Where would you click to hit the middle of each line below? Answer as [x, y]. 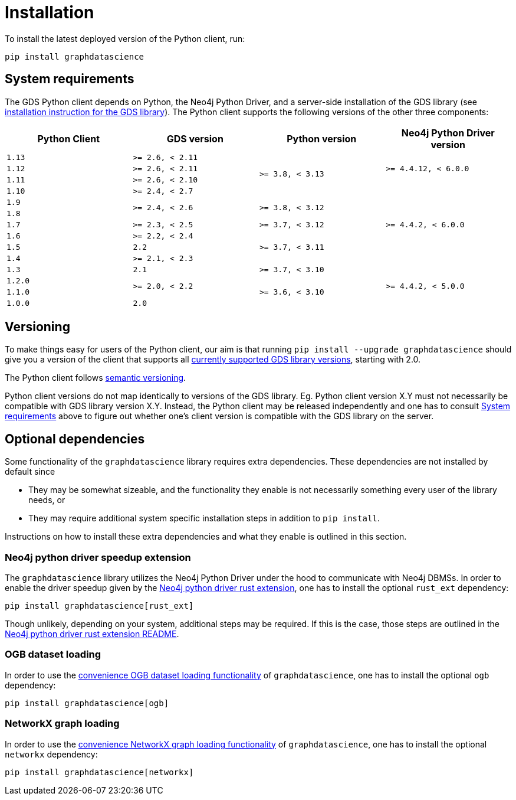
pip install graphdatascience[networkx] [99, 772]
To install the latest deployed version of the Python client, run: [125, 38]
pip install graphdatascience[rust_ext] [99, 606]
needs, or [47, 500]
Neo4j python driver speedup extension [98, 557]
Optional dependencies [75, 439]
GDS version [195, 138]
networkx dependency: [51, 754]
